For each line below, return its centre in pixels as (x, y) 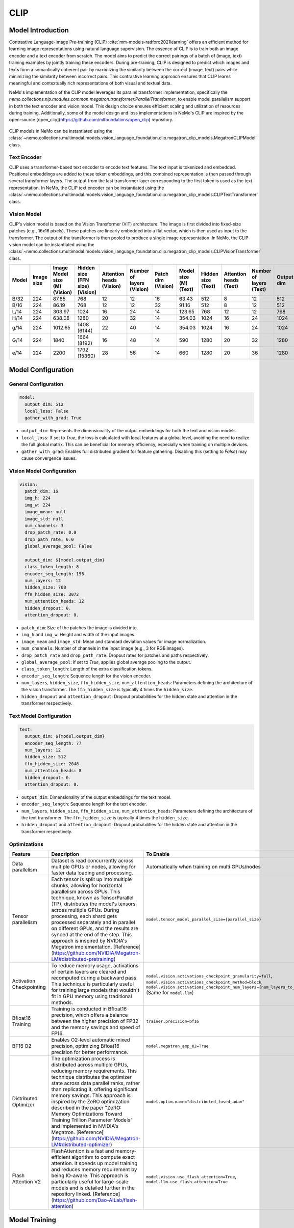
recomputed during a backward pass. (95, 978)
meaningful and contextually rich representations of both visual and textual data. (90, 83)
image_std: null (44, 519)
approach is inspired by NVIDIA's (89, 941)
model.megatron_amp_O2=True (177, 1046)
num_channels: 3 (44, 525)
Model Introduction (39, 30)
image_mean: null (45, 512)
